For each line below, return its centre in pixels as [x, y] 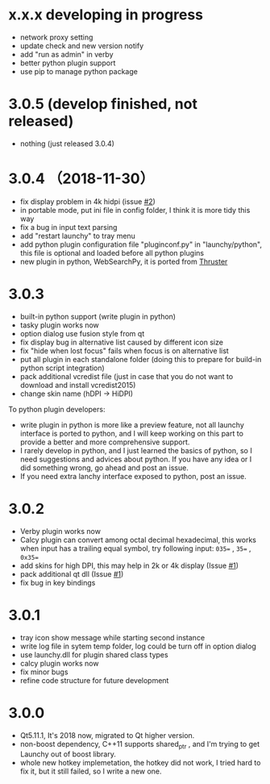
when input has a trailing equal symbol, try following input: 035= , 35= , [135, 548]
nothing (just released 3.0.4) [67, 144]
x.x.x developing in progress [106, 15]
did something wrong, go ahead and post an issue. [104, 467]
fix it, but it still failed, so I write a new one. [91, 771]
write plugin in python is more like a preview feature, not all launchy [132, 424]
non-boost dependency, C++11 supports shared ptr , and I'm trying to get [140, 745]
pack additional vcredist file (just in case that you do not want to [127, 376]
